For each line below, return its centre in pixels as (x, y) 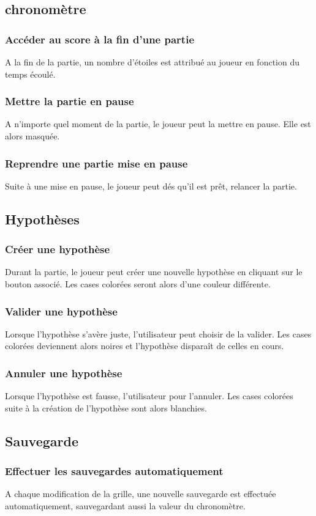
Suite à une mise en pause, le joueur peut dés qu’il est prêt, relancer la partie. (151, 186)
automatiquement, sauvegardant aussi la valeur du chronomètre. (125, 506)
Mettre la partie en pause (70, 101)
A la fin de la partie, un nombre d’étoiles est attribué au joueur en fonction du (152, 62)
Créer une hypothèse (58, 249)
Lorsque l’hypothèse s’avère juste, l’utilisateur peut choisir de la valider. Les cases (158, 334)
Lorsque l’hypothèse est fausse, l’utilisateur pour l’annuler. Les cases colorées (149, 396)
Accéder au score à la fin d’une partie (100, 39)
